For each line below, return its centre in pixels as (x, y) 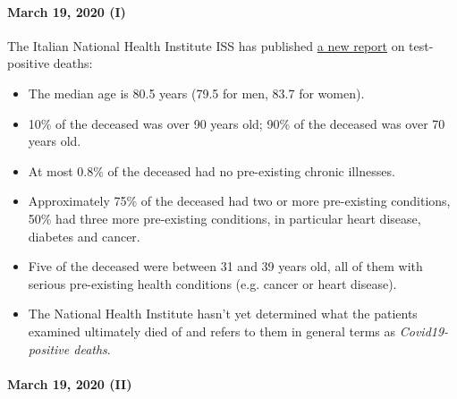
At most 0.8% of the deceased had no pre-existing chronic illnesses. (212, 170)
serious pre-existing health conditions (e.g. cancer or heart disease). (212, 283)
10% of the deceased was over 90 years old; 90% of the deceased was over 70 (237, 123)
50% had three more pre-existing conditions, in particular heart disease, (224, 218)
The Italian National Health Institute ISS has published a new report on (206, 45)
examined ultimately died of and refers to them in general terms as (212, 331)
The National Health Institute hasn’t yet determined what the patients (223, 314)
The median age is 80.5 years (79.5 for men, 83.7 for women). (196, 93)
